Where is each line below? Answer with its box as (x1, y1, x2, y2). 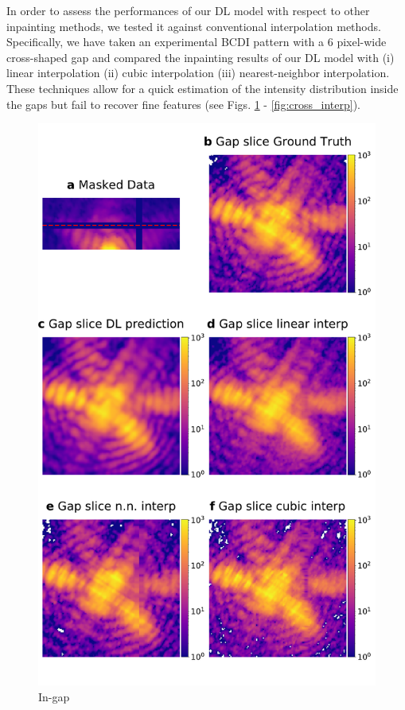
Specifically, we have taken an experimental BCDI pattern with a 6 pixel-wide (6, 33, 387, 50)
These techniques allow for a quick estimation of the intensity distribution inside (6, 80, 399, 96)
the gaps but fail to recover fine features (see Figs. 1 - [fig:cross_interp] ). (6, 95, 360, 112)
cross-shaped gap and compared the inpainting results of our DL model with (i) (6, 48, 395, 65)
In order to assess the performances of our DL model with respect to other (6, 2, 370, 18)
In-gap (38, 688, 70, 704)
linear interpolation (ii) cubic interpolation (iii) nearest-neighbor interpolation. (6, 64, 390, 81)
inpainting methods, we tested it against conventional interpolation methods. (6, 17, 381, 34)
